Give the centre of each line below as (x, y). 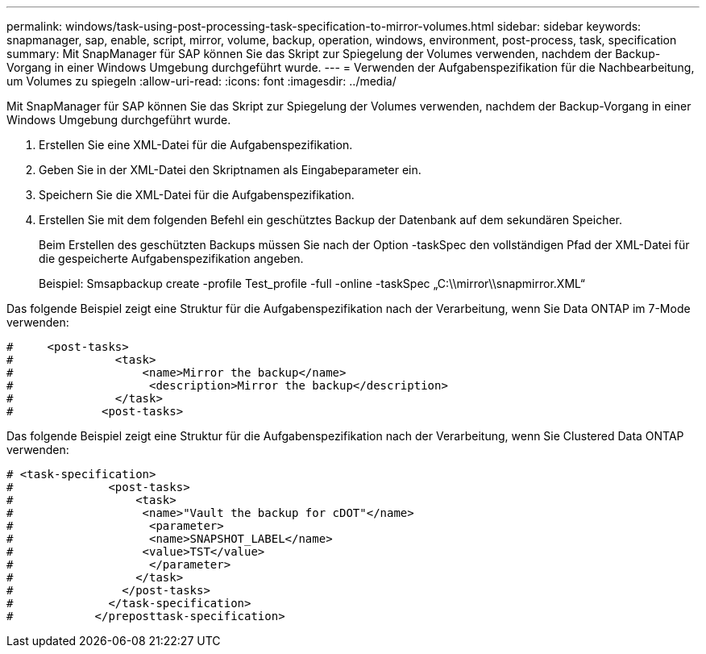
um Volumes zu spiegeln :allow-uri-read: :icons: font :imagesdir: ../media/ (201, 81)
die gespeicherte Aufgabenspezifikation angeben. (171, 258)
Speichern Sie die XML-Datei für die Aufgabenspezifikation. (197, 195)
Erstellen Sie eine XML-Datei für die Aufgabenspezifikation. (196, 145)
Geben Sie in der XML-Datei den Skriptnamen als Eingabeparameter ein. (230, 170)
